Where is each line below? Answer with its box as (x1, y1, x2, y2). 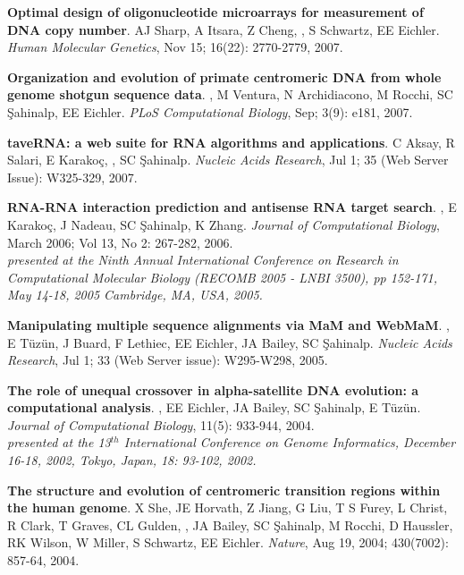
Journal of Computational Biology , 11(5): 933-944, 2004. (7, 415, 315, 434)
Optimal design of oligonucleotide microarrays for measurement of (7, 3, 424, 21)
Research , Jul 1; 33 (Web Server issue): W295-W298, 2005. (7, 351, 328, 369)
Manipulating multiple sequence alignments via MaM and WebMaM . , (7, 315, 450, 334)
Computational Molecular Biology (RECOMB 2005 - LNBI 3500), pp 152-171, (7, 267, 437, 286)
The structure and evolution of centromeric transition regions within (7, 480, 441, 499)
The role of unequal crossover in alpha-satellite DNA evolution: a (7, 380, 419, 399)
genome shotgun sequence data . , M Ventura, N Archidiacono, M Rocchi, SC (7, 85, 453, 104)
